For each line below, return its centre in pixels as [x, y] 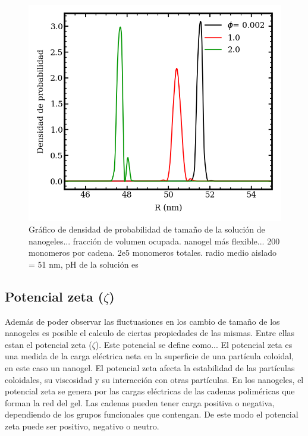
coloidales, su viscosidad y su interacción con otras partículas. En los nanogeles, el [154, 379]
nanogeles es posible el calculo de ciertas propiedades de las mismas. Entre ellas [150, 333]
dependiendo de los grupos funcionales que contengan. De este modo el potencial [152, 414]
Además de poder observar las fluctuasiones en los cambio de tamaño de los [142, 321]
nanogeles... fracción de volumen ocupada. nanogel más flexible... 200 [154, 241]
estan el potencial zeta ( [48, 344]
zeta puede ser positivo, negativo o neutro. [82, 426]
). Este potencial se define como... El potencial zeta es [194, 344]
